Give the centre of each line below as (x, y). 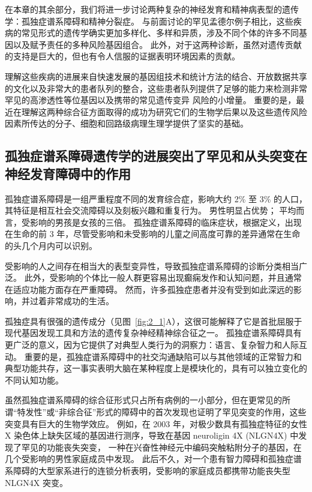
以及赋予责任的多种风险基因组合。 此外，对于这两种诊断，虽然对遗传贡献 (157, 44)
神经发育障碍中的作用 (68, 173)
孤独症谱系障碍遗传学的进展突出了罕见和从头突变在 (156, 156)
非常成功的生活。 (80, 301)
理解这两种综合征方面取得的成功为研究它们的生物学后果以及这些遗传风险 (164, 111)
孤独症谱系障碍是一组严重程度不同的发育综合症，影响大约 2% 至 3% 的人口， (156, 198)
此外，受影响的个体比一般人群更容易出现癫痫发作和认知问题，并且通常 (163, 277)
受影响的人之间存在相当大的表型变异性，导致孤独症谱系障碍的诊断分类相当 (152, 265)
